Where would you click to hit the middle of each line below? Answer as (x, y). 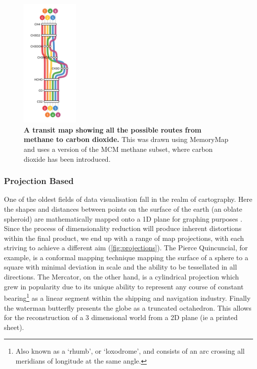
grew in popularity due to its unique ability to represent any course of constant (124, 286)
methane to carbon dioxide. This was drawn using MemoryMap (126, 139)
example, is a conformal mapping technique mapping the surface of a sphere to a (126, 257)
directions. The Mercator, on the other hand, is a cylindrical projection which (122, 277)
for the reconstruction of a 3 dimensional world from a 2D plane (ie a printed (121, 317)
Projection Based (39, 181)
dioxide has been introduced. (67, 159)
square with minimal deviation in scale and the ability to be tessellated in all (121, 267)
